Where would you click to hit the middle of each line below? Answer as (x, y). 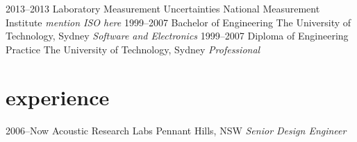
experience (58, 97)
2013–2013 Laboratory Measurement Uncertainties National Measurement (163, 8)
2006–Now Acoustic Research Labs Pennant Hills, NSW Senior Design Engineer (176, 130)
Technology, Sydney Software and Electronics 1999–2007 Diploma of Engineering (177, 36)
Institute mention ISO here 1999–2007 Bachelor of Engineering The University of (178, 22)
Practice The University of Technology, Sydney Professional (133, 49)
